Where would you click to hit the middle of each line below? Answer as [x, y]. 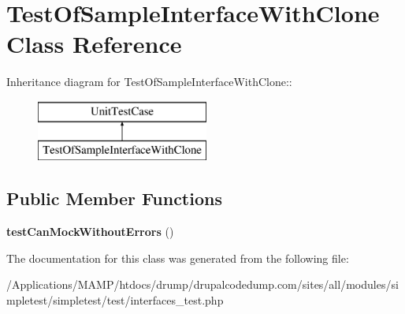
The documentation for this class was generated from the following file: [178, 258]
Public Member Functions [114, 198]
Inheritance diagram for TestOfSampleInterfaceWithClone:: [149, 82]
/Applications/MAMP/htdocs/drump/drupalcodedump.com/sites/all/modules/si [202, 284]
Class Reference [94, 44]
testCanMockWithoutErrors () [90, 232]
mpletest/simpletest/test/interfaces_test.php [115, 300]
